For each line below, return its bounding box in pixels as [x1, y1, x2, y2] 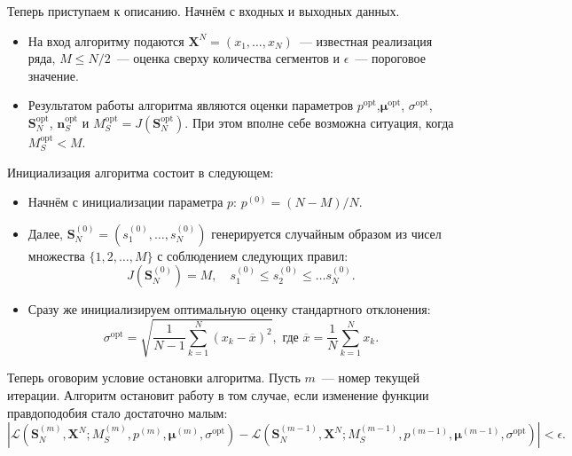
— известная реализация [299, 31, 433, 50]
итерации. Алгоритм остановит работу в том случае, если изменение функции [7, 386, 429, 405]
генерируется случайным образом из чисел [211, 224, 442, 242]
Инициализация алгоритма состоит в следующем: [7, 162, 274, 181]
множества [27, 246, 85, 264]
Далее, [27, 224, 63, 242]
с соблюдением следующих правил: [157, 246, 349, 264]
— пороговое [355, 49, 426, 67]
